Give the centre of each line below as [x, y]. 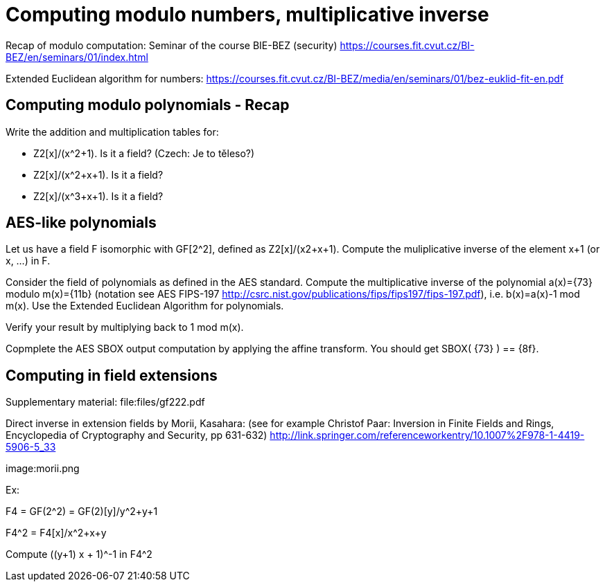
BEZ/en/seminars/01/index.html [77, 57]
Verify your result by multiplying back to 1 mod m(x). [125, 327]
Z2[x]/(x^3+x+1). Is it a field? [98, 196]
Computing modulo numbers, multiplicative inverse [247, 15]
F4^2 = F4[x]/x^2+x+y [56, 533]
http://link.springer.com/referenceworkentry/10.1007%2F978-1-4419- [427, 435]
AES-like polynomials [81, 223]
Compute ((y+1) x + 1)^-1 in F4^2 [79, 554]
